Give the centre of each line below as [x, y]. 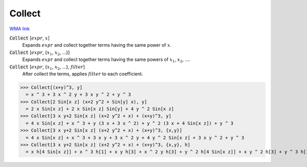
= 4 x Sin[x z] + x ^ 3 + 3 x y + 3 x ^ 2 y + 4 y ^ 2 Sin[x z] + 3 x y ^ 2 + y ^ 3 [135, 138]
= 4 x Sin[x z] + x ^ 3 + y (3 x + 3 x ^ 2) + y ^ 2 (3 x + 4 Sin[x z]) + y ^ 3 [130, 123]
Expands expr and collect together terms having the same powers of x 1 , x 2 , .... [106, 60]
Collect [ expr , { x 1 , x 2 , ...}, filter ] [47, 67]
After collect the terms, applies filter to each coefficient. [83, 74]
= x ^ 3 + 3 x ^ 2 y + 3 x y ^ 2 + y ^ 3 [79, 95]
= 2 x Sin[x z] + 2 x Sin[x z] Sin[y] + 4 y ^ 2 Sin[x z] [100, 109]
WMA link [20, 29]
